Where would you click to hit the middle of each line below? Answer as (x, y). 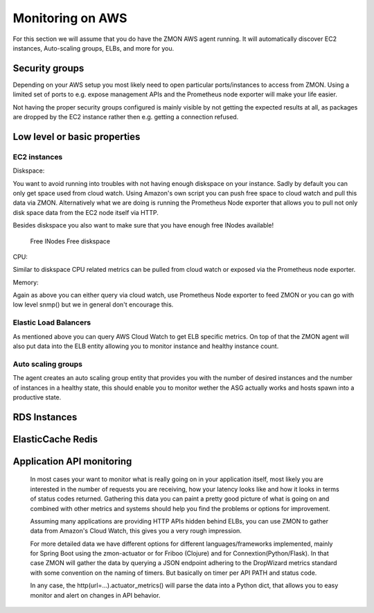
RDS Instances (45, 417)
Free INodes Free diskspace (70, 241)
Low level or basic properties (77, 136)
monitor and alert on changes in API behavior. (95, 595)
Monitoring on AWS (70, 18)
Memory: (26, 282)
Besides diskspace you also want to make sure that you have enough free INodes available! (143, 225)
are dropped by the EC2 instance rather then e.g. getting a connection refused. (126, 117)
